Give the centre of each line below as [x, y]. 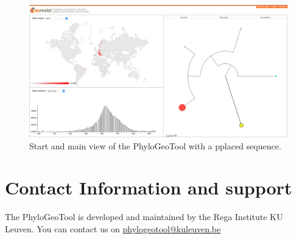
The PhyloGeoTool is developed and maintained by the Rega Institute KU [144, 217]
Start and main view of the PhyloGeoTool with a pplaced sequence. [155, 145]
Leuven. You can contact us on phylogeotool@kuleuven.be [113, 228]
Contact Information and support [149, 187]
